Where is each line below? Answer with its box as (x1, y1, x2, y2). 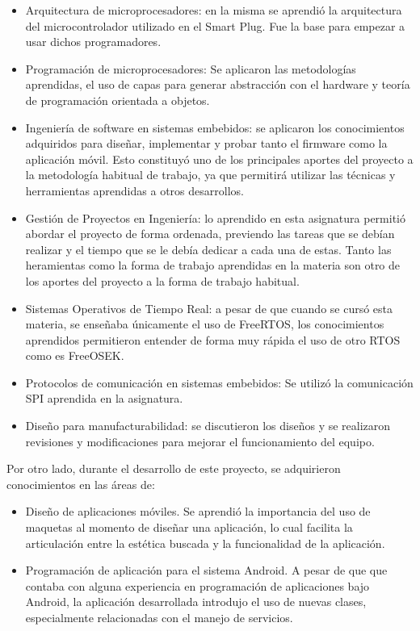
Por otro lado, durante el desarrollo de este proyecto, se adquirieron (6, 460, 341, 477)
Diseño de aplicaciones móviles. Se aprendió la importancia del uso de (25, 503, 371, 520)
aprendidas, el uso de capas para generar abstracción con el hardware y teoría (25, 76, 410, 93)
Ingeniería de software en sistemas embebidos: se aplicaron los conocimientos (25, 119, 405, 136)
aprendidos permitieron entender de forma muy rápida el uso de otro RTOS (25, 331, 401, 348)
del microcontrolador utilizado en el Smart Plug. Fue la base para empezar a (25, 17, 405, 34)
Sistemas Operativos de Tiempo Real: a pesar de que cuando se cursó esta (25, 299, 393, 316)
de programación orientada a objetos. (25, 91, 210, 108)
